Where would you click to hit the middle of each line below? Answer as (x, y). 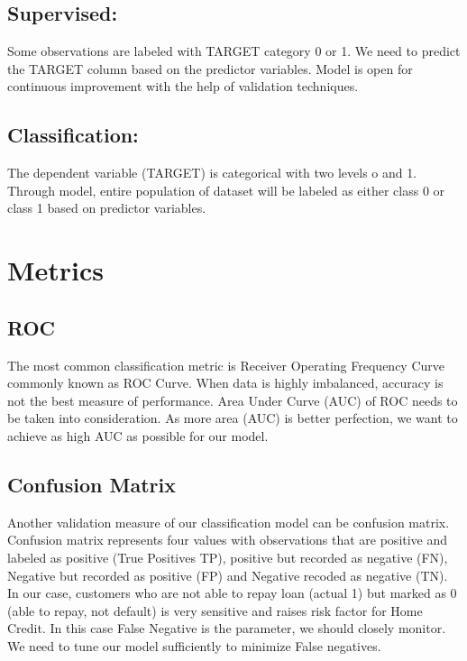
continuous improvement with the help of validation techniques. (183, 86)
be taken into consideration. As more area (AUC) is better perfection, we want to (233, 418)
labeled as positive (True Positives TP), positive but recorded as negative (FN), (228, 557)
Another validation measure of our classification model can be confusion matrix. (229, 522)
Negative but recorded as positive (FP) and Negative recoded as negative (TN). (228, 575)
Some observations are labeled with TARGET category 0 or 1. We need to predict (234, 51)
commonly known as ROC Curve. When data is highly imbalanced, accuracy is (225, 383)
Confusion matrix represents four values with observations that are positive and (228, 540)
